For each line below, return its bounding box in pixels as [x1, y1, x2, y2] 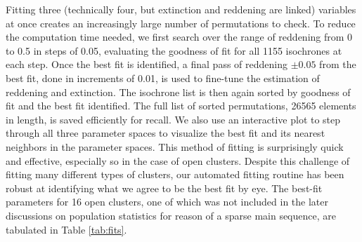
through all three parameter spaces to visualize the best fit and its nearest [6, 126, 325, 140]
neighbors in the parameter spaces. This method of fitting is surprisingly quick [6, 139, 344, 154]
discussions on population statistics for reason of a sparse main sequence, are [6, 208, 336, 222]
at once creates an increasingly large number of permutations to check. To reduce [6, 15, 356, 30]
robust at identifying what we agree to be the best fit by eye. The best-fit [6, 180, 323, 195]
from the [319, 57, 356, 72]
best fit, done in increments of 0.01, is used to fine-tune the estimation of [6, 70, 320, 85]
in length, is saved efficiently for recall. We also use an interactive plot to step [6, 112, 341, 126]
